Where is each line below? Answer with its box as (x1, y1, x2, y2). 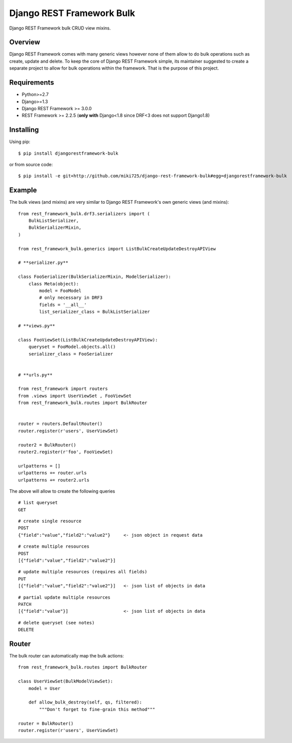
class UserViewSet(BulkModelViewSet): (18, 678, 113, 684)
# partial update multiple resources (18, 594, 111, 600)
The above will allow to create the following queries (9, 488, 115, 494)
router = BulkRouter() (18, 720, 74, 726)
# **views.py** (18, 323, 55, 328)
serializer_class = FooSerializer (28, 351, 113, 356)
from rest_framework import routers (18, 386, 108, 392)
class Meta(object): (28, 281, 79, 286)
